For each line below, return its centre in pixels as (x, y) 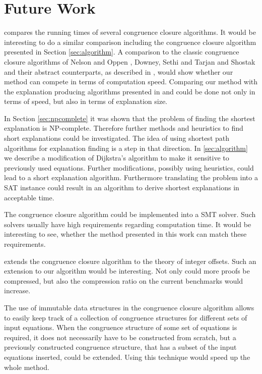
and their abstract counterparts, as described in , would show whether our (119, 71)
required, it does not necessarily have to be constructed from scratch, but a (120, 337)
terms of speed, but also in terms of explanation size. (86, 101)
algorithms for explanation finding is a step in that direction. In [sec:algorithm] (126, 148)
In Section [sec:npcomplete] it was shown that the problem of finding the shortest (130, 118)
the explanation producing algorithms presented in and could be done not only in (130, 91)
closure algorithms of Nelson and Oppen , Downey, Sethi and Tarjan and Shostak (130, 61)
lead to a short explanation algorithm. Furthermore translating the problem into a (131, 177)
